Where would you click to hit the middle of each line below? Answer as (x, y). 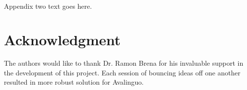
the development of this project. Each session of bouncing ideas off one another (122, 72)
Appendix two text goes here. (48, 6)
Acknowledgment (62, 39)
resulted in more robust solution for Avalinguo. (74, 82)
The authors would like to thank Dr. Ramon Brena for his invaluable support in (124, 63)
